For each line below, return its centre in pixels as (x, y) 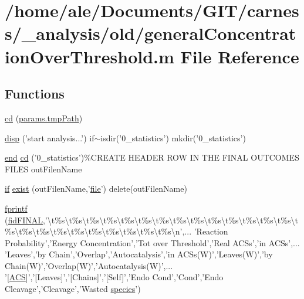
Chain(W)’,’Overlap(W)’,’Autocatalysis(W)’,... (89, 265)
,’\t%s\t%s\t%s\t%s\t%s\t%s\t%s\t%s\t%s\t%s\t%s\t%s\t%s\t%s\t (170, 220)
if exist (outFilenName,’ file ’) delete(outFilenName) (96, 188)
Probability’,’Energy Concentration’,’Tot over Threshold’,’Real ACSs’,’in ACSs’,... (152, 242)
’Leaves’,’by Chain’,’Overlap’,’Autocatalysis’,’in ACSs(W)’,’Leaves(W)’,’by (139, 254)
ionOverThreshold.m (89, 56)
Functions (35, 94)
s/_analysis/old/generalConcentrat (151, 33)
